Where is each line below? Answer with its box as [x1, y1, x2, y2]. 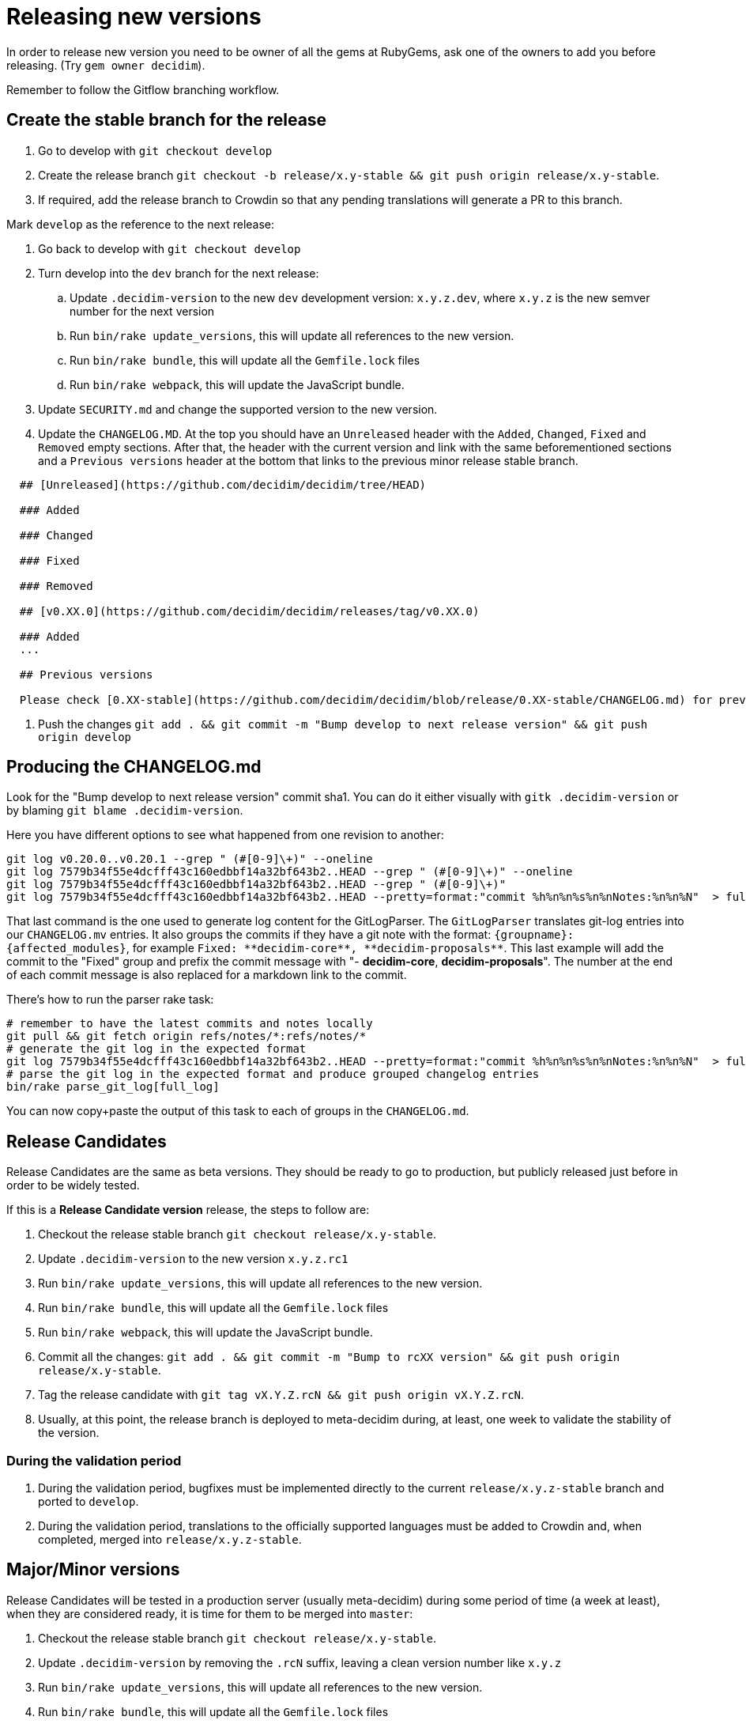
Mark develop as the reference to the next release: [6, 217, 275, 231]
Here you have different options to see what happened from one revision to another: [6, 828, 444, 842]
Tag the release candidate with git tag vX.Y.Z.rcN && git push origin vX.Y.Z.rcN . [38, 1388, 525, 1402]
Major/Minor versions [6, 1560, 180, 1580]
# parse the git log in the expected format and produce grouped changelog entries [6, 1068, 540, 1081]
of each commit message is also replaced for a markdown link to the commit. [6, 968, 407, 982]
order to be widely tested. [6, 1178, 140, 1193]
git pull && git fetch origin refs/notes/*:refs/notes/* [6, 1030, 367, 1043]
